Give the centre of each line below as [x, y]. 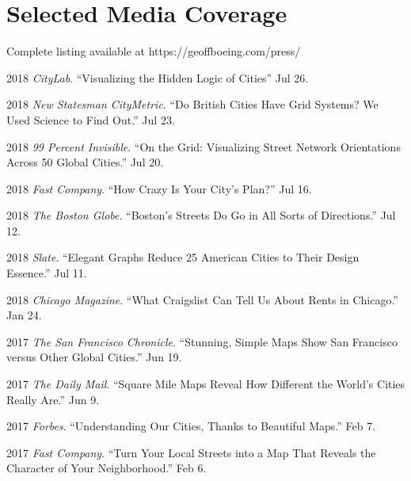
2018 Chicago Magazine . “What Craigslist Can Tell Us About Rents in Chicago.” [202, 299]
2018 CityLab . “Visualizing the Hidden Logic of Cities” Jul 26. [158, 77]
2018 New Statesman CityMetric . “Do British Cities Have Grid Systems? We [192, 104]
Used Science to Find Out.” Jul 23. [91, 119]
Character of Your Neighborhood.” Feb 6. [107, 468]
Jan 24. [24, 315]
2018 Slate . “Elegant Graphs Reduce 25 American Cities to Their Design [183, 257]
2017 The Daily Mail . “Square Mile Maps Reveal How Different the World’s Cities [206, 384]
